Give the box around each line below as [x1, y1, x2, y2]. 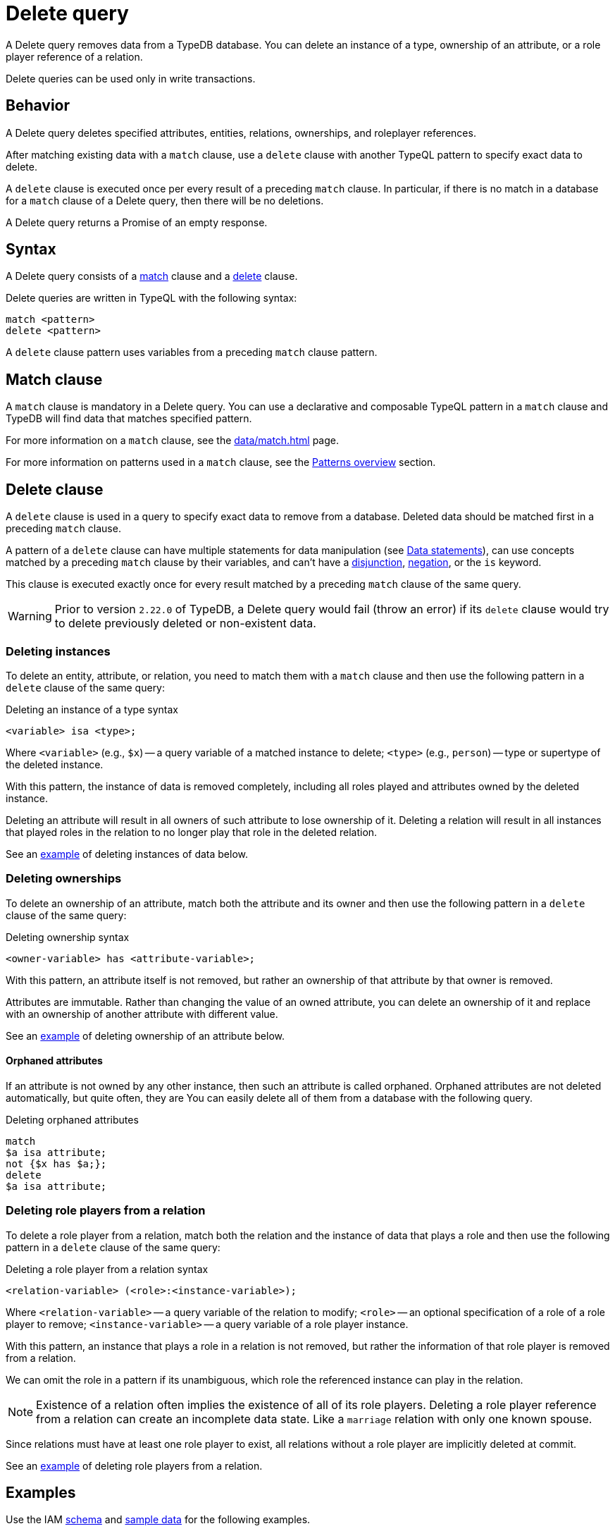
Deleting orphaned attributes [6, 1113, 139, 1126]
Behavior [6, 97, 70, 115]
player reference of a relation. [6, 50, 143, 63]
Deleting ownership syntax [6, 930, 130, 943]
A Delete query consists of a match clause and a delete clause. [6, 270, 298, 283]
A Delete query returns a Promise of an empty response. [6, 216, 268, 228]
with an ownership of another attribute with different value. [6, 1007, 278, 1020]
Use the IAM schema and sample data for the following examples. [6, 1513, 311, 1526]
